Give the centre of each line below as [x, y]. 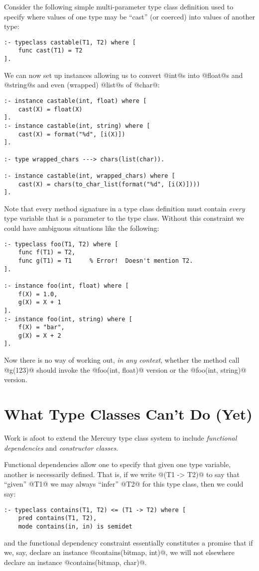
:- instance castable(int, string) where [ [77, 126]
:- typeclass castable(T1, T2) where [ [70, 42]
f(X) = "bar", [41, 327]
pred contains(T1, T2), [58, 518]
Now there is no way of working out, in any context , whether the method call [122, 360]
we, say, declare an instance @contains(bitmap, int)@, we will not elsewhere [119, 552]
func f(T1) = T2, [47, 253]
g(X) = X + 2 [40, 335]
